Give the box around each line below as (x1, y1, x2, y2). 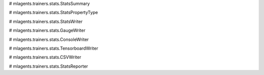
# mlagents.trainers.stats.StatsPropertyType (9, 10, 98, 16)
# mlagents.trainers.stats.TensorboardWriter (9, 45, 98, 51)
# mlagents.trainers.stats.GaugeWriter (9, 27, 86, 34)
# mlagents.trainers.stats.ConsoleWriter (9, 37, 89, 42)
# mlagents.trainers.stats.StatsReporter (9, 63, 88, 69)
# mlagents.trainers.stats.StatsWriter (9, 19, 83, 24)
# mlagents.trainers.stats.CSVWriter (9, 54, 82, 60)
